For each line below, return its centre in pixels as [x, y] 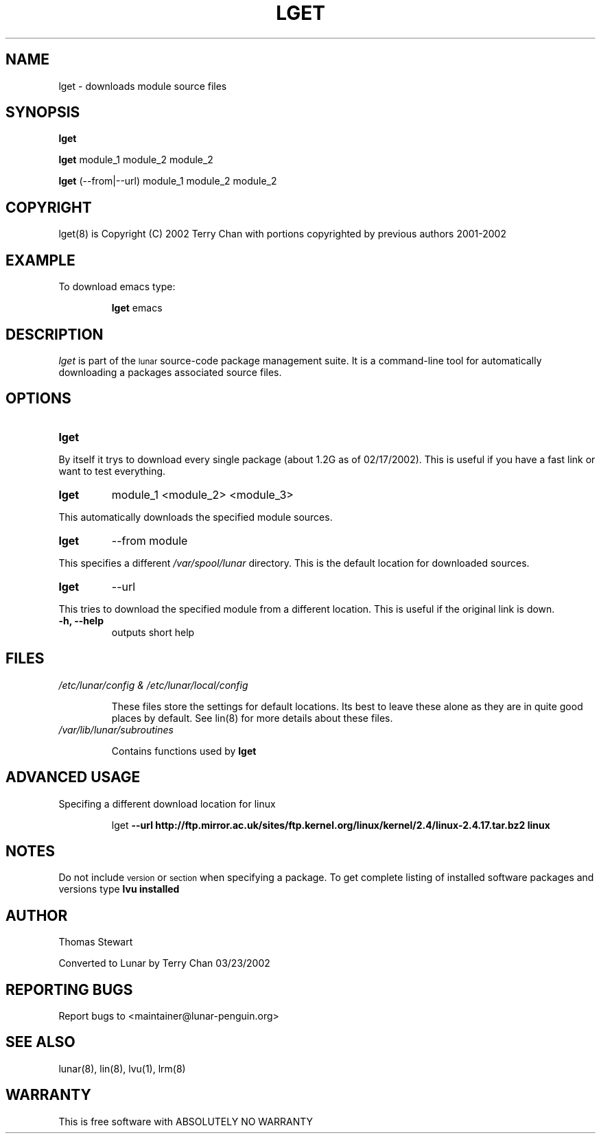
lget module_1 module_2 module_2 [136, 160]
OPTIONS [38, 399]
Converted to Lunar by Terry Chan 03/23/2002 [164, 963]
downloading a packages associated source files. [170, 372]
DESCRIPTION [55, 334]
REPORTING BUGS [69, 989]
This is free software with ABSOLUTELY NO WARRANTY [186, 1121]
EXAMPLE [40, 260]
